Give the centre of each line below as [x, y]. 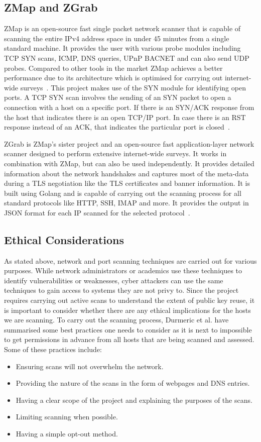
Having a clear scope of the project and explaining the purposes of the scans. [134, 400]
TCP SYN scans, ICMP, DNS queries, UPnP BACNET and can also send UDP [127, 58]
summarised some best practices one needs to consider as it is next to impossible [128, 329]
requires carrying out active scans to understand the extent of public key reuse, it [129, 300]
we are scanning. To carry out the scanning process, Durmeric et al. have [116, 320]
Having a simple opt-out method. [67, 433]
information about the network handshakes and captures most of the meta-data [126, 173]
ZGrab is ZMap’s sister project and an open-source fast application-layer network [129, 143]
